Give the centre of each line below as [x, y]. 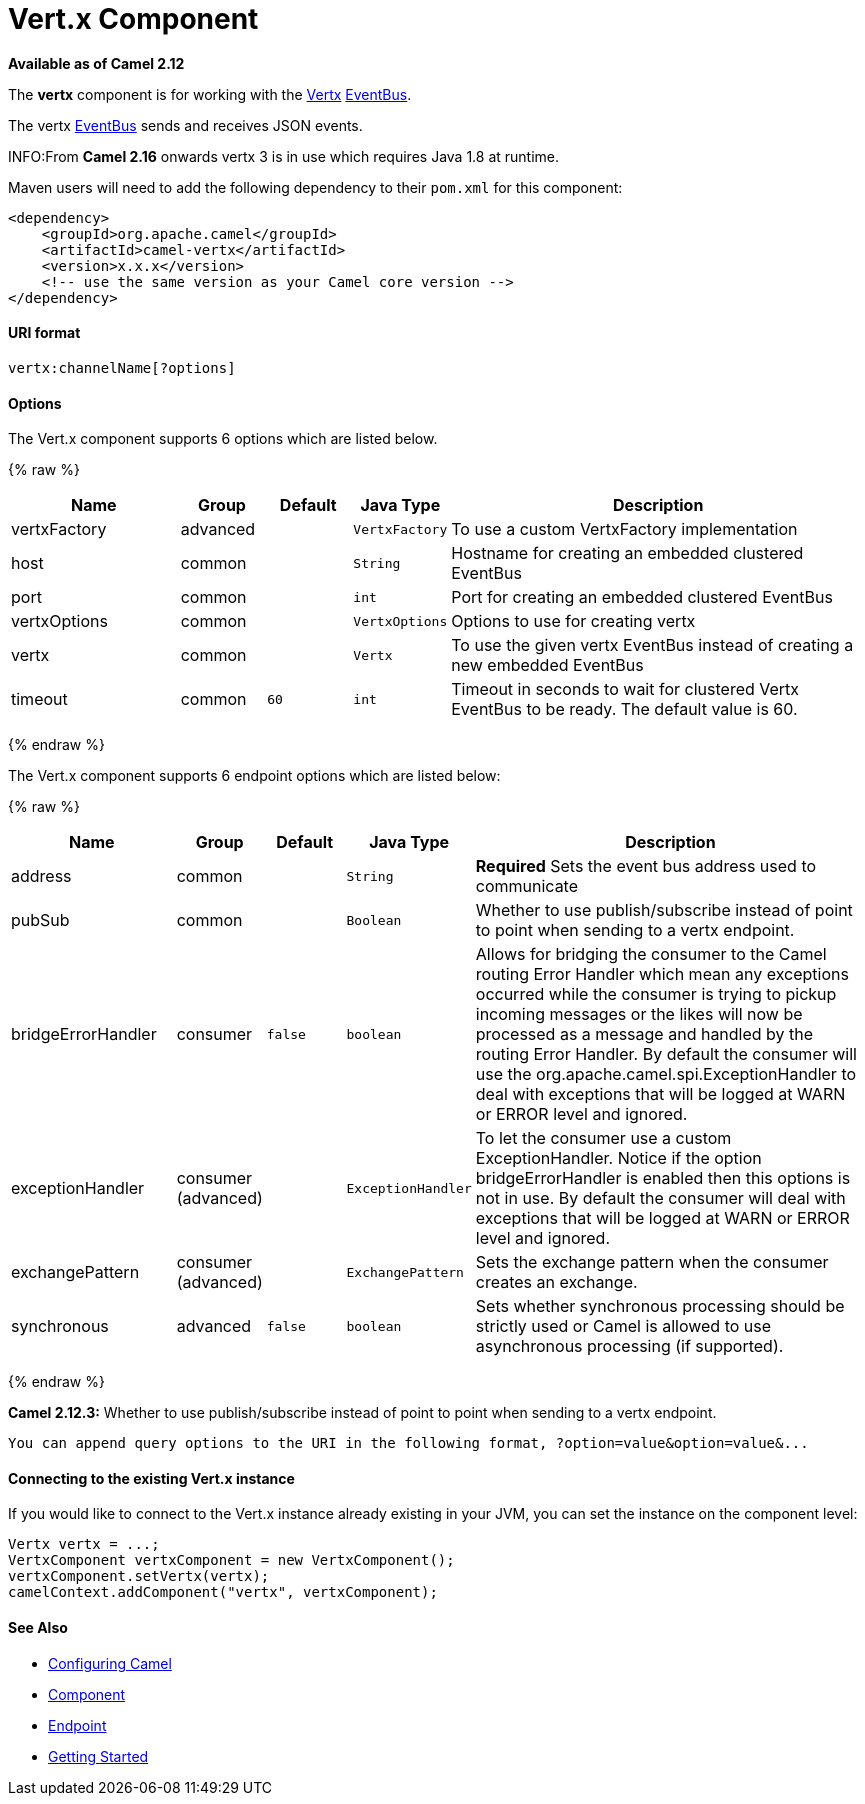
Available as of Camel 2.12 [96, 63]
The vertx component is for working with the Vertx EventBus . [210, 94]
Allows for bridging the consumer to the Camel [651, 954]
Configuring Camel [110, 1663]
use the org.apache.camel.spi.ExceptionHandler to [666, 1074]
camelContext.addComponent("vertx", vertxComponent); [223, 1592]
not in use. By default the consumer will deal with [660, 1198]
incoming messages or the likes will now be [639, 1014]
